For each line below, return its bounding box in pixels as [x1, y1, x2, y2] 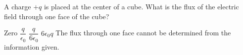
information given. [4, 41, 59, 52]
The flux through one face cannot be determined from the [55, 27, 231, 38]
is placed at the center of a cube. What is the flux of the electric [44, 1, 239, 11]
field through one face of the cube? [4, 11, 109, 21]
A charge [4, 1, 31, 11]
